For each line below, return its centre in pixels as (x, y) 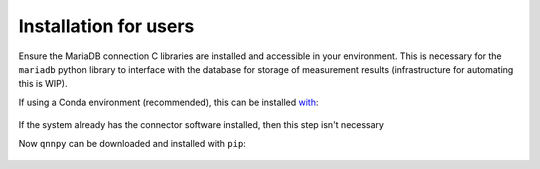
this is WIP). (43, 84)
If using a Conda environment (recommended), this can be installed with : (168, 102)
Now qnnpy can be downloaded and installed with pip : (132, 143)
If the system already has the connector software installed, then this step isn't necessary (201, 125)
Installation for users (106, 26)
